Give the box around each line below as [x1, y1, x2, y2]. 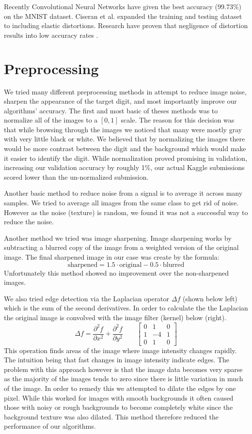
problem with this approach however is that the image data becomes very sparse [4, 364, 243, 374]
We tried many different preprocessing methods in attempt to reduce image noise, [4, 86, 247, 96]
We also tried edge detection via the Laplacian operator [4, 293, 170, 303]
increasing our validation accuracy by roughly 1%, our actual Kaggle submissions [4, 162, 245, 172]
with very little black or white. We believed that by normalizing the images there [4, 134, 245, 144]
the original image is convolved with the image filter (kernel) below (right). [4, 312, 227, 322]
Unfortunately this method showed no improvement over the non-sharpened [4, 267, 229, 278]
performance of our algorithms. [4, 421, 96, 431]
